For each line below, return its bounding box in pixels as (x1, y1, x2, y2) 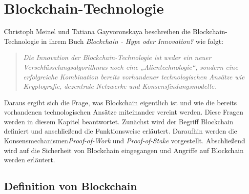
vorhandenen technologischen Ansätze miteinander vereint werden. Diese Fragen (4, 107, 244, 117)
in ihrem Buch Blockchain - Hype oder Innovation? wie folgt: (41, 36, 224, 46)
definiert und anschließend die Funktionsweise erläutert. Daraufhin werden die (4, 126, 237, 136)
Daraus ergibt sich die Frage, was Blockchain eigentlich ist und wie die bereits (4, 97, 237, 107)
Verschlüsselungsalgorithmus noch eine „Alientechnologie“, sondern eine (23, 61, 238, 72)
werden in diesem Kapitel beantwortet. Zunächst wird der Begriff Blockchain (4, 116, 233, 126)
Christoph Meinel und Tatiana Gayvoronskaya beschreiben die (4, 26, 190, 37)
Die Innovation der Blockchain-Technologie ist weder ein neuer (23, 52, 211, 62)
